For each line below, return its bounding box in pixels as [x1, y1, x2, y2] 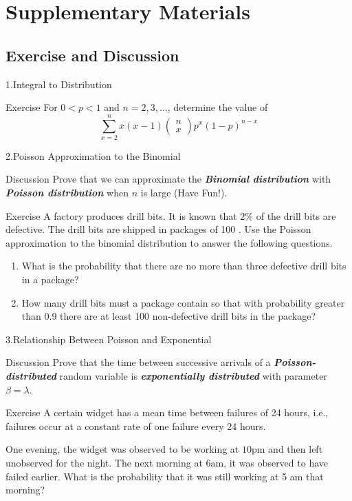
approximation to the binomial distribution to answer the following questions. [5, 235, 333, 249]
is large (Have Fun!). [140, 185, 228, 200]
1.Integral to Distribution [5, 76, 112, 91]
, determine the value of [167, 100, 268, 114]
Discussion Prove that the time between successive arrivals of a [5, 355, 271, 369]
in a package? [21, 272, 79, 287]
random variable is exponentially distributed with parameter [59, 369, 327, 383]
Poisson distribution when [5, 185, 129, 200]
